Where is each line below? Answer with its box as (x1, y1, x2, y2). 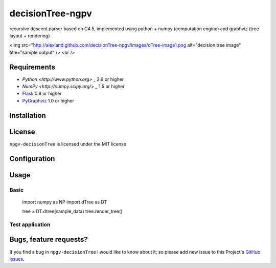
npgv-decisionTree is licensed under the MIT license (9, 141, 126, 147)
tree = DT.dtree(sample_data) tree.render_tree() (22, 208, 123, 215)
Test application (9, 221, 51, 228)
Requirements (9, 63, 56, 71)
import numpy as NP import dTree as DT (22, 199, 107, 205)
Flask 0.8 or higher (22, 90, 62, 97)
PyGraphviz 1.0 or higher (22, 97, 74, 104)
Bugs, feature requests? (9, 235, 88, 244)
